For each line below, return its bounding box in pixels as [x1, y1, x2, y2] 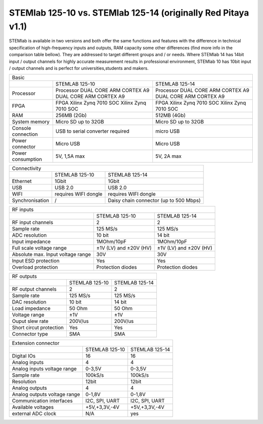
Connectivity [12, 165, 41, 172]
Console [12, 125, 31, 132]
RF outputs [12, 273, 38, 280]
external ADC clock [12, 410, 56, 417]
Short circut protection [12, 324, 64, 331]
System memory [12, 119, 50, 125]
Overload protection [12, 264, 58, 271]
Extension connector [12, 340, 59, 346]
